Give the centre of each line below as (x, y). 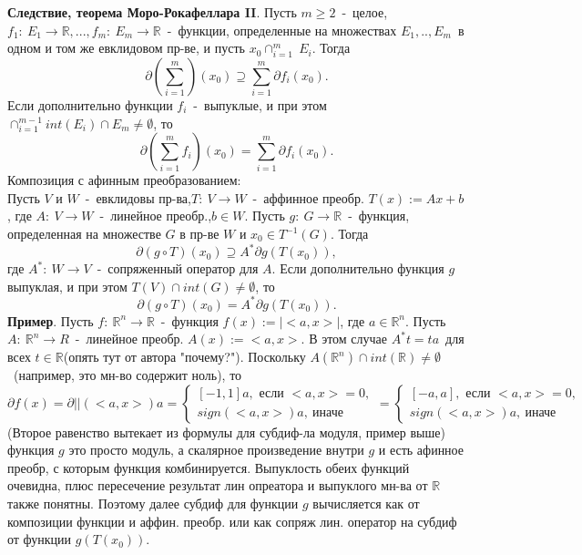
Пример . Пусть (51, 320)
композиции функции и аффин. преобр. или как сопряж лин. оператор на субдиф (232, 521)
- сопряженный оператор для (178, 268)
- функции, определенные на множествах (282, 30)
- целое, (365, 12)
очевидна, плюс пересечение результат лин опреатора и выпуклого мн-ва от (218, 485)
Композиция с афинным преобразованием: (124, 180)
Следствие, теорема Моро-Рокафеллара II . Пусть (152, 12)
